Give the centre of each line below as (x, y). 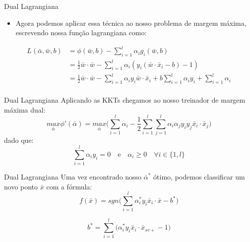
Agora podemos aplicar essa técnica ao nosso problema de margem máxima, (131, 23)
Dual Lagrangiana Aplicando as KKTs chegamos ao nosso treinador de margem (125, 100)
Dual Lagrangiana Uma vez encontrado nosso (73, 177)
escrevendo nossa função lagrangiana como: (81, 32)
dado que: (19, 140)
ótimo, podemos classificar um (199, 177)
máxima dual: (25, 109)
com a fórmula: (69, 186)
